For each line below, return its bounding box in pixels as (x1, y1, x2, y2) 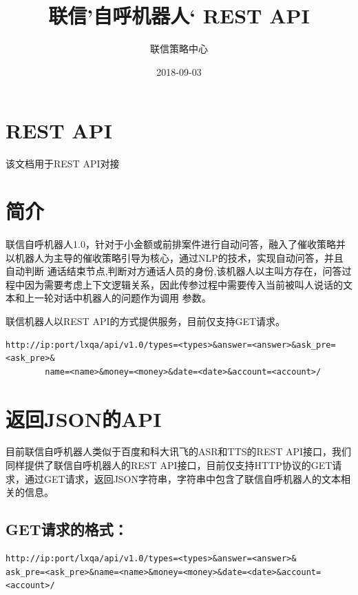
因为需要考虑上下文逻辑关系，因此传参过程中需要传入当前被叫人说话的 (24, 277, 343, 291)
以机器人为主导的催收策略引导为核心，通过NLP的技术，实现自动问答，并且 (6, 250, 344, 264)
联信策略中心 (150, 41, 208, 56)
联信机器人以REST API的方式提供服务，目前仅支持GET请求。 (6, 313, 286, 328)
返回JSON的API (6, 404, 162, 432)
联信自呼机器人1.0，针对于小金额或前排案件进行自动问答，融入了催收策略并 (6, 236, 346, 251)
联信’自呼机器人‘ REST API (48, 1, 310, 30)
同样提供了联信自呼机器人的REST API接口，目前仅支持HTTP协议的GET (6, 458, 333, 472)
